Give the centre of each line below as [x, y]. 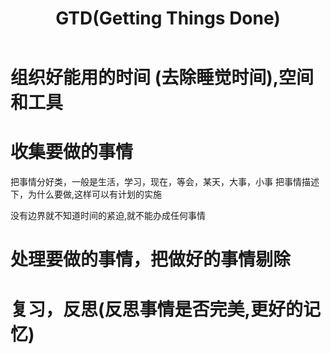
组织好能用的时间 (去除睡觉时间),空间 [162, 78]
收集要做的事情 [72, 152]
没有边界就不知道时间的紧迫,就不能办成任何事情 [108, 216]
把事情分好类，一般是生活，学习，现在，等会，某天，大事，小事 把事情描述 [165, 182]
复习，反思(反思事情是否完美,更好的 [156, 309]
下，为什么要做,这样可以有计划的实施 [86, 194]
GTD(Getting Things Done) [168, 18]
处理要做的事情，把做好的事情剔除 [151, 259]
